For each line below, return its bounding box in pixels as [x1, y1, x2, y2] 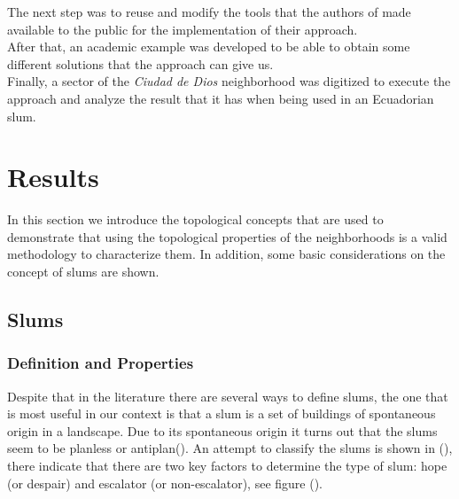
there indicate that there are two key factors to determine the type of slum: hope [7, 456, 447, 475]
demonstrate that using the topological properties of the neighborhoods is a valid [7, 227, 447, 246]
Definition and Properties [7, 352, 194, 374]
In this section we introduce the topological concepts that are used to [7, 210, 384, 229]
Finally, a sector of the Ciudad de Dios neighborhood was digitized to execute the [7, 72, 451, 90]
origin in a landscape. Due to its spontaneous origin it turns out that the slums [7, 421, 438, 440]
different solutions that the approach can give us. [7, 54, 274, 73]
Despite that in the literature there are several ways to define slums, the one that [7, 386, 448, 405]
